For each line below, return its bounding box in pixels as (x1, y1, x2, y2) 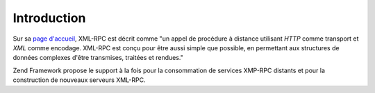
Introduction (12, 10, 86, 25)
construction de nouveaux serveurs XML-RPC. (12, 76, 146, 84)
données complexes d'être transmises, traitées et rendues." (12, 54, 183, 62)
